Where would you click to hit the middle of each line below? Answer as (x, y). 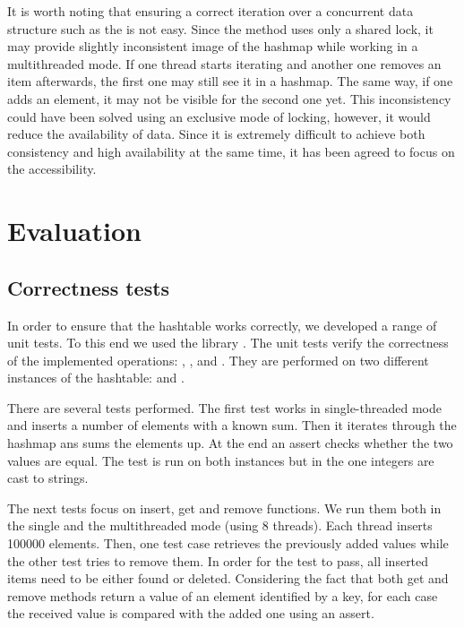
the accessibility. (52, 169)
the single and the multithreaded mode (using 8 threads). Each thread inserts (220, 525)
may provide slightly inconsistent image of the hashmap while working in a (213, 46)
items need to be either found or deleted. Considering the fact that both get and (228, 578)
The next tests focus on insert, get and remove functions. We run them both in (224, 508)
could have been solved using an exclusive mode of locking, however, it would (219, 116)
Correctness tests (89, 287)
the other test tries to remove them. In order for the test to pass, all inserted (218, 560)
